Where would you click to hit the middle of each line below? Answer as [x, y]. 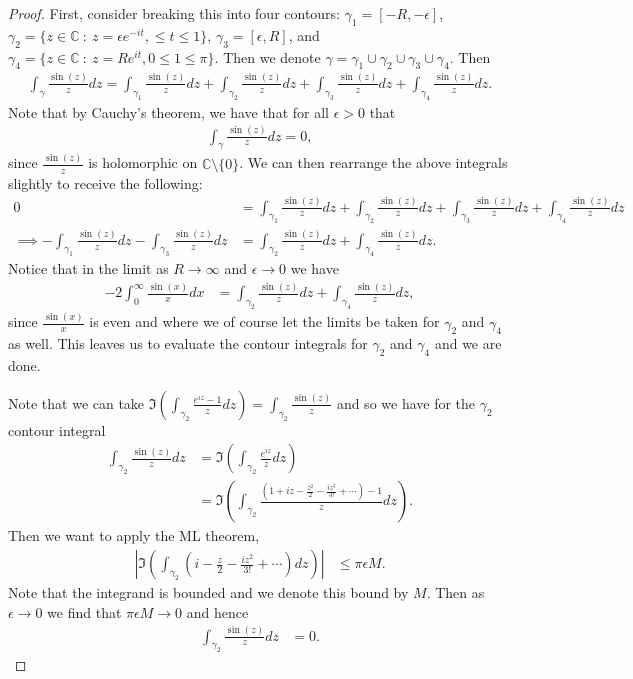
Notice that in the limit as [88, 268]
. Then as [455, 592]
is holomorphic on [143, 162]
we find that [84, 611]
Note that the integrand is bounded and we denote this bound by [208, 592]
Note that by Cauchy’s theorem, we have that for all [168, 111]
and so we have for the [406, 402]
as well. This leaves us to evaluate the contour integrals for [188, 343]
